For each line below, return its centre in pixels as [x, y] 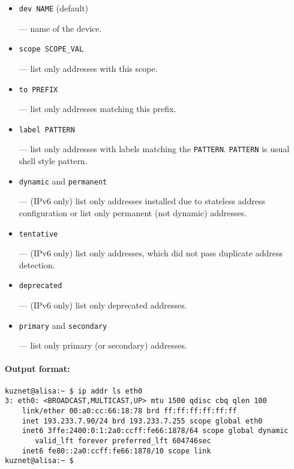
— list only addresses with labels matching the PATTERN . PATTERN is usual [154, 149]
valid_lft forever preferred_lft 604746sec [123, 441]
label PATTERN [47, 130]
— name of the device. [60, 28]
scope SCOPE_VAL [51, 49]
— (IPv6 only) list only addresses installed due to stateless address [142, 201]
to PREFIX [38, 90]
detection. [37, 264]
